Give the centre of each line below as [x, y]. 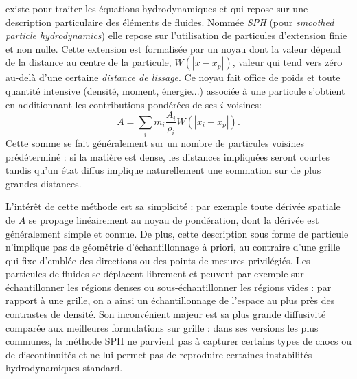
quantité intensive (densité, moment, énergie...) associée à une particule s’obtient [175, 90]
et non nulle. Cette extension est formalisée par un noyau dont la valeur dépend [173, 48]
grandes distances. [44, 183]
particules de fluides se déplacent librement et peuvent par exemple [147, 274]
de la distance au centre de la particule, [89, 62]
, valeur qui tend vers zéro [287, 62]
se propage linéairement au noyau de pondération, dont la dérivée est [174, 219]
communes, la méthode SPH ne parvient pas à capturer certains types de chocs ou [178, 341]
